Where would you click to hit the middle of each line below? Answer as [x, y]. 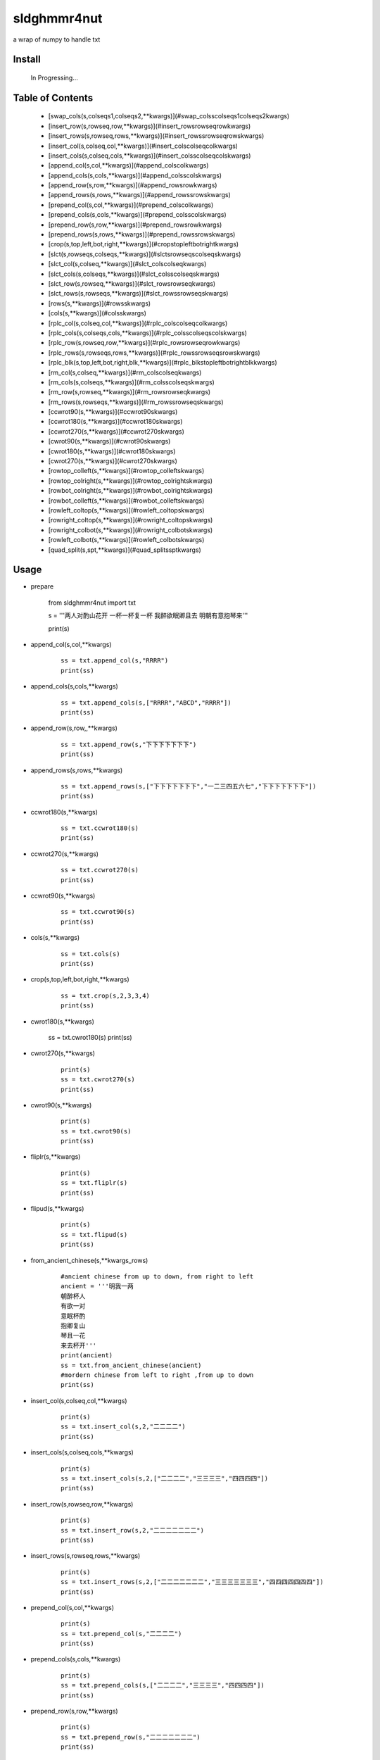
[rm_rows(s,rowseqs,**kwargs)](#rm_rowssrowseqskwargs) [136, 402]
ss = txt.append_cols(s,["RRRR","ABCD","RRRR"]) [146, 703]
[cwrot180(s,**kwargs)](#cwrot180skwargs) [112, 451]
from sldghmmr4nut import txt [92, 603]
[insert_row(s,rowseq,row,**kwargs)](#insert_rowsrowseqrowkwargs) [150, 126]
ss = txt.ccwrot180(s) [100, 828]
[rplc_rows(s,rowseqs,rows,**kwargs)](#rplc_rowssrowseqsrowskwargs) [154, 353]
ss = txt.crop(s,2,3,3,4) [106, 995]
